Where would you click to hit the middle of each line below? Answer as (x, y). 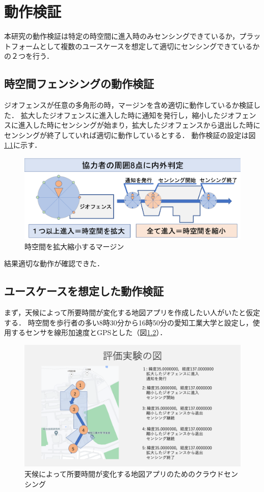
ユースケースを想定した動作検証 (84, 291)
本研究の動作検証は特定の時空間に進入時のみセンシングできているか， (122, 36)
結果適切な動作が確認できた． (54, 263)
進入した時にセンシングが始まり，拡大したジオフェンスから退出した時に (139, 125)
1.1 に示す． (23, 145)
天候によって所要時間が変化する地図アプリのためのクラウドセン (131, 473)
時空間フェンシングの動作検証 (79, 84)
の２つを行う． (29, 56)
